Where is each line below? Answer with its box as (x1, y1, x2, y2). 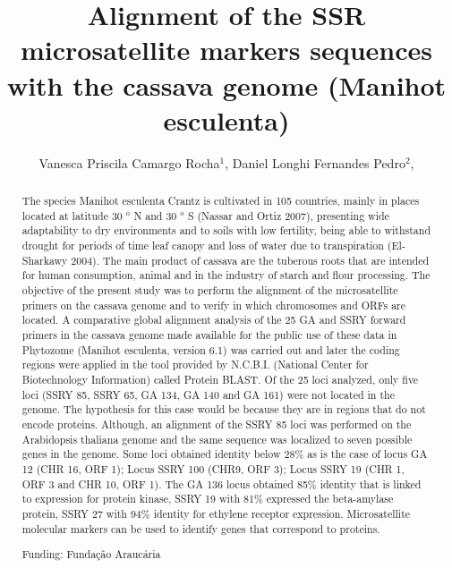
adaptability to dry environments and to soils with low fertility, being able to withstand (21, 223, 431, 238)
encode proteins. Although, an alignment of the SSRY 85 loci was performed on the (21, 416, 412, 431)
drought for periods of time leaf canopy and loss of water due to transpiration (21, 238, 384, 253)
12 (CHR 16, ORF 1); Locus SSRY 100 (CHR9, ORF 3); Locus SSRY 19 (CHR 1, (21, 461, 405, 476)
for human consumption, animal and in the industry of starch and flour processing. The (21, 267, 431, 283)
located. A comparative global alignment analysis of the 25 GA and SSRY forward (21, 312, 406, 327)
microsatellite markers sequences (21, 31, 432, 68)
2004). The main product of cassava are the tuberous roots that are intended (71, 252, 430, 267)
